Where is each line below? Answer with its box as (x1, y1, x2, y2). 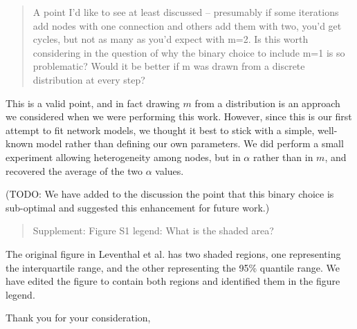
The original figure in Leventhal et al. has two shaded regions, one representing (6, 246, 341, 261)
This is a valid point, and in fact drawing (6, 95, 180, 110)
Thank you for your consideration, (6, 310, 151, 325)
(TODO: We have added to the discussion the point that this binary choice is (6, 187, 334, 201)
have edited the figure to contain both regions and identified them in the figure (6, 274, 340, 288)
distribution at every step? (33, 72, 145, 86)
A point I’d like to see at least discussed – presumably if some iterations (33, 5, 339, 19)
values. (155, 163, 184, 178)
